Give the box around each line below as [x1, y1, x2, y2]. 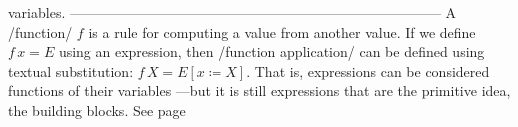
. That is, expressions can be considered [246, 60, 490, 81]
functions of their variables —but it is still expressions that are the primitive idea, [8, 80, 511, 101]
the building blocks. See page [8, 99, 186, 120]
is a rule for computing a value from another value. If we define [88, 21, 476, 42]
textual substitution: [8, 60, 134, 81]
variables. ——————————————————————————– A [8, 2, 457, 22]
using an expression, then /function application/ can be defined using [58, 41, 485, 62]
